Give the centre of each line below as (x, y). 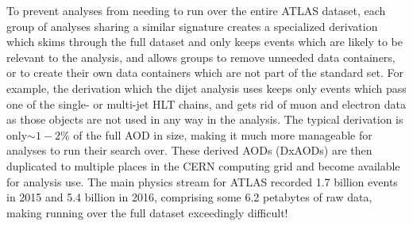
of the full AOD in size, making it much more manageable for (223, 134)
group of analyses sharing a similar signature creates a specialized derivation (192, 26)
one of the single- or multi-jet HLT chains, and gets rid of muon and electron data (206, 103)
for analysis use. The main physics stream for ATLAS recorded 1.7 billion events (202, 181)
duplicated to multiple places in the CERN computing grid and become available (203, 165)
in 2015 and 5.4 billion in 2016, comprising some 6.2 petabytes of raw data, (189, 197)
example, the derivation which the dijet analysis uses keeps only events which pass (206, 88)
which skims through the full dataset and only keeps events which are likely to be (205, 42)
